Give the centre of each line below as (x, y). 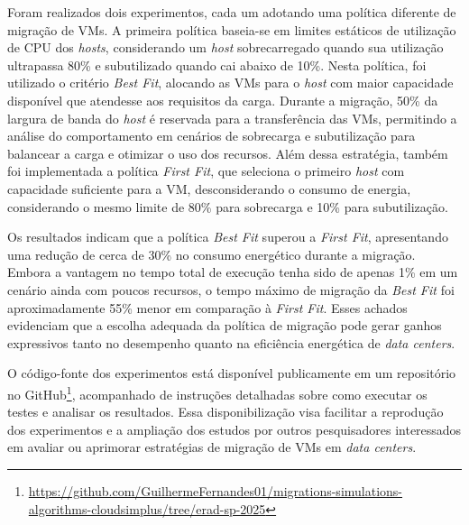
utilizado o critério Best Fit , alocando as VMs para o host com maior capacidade (230, 83)
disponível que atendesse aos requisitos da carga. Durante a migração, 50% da (223, 100)
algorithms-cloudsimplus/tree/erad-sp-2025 (147, 508)
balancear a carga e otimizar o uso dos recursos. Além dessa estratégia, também (228, 153)
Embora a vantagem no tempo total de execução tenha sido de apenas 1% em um (233, 272)
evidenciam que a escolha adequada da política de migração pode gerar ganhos (225, 325)
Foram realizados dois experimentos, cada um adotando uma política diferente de (232, 12)
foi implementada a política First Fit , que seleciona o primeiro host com (206, 171)
